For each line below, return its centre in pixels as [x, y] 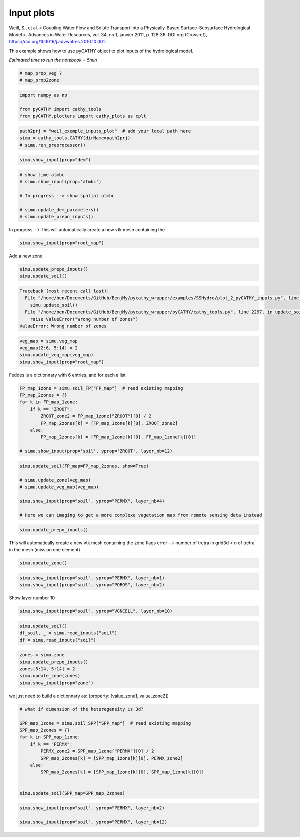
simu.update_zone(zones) [50, 676]
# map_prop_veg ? [41, 73]
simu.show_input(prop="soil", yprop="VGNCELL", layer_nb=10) [96, 611]
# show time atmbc [42, 175]
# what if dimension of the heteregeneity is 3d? [82, 709]
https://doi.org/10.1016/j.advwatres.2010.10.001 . [58, 42]
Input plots [32, 13]
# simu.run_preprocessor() [53, 145]
